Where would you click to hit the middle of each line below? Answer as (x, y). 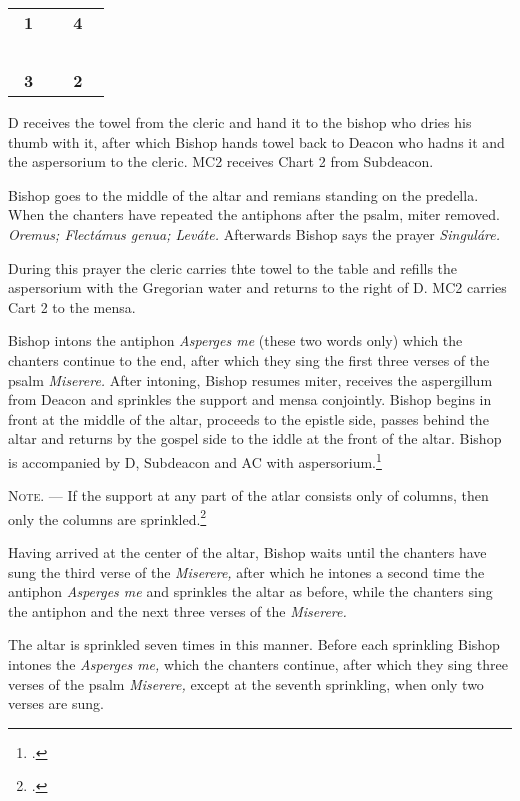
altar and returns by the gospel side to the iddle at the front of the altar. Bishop (255, 438)
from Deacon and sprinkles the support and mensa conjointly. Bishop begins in (250, 399)
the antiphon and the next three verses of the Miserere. (177, 610)
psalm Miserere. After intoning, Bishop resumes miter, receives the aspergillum (250, 379)
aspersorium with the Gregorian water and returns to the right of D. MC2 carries (257, 287)
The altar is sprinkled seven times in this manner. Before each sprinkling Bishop (254, 644)
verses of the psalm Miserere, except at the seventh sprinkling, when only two (246, 683)
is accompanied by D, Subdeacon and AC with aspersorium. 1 (195, 460)
